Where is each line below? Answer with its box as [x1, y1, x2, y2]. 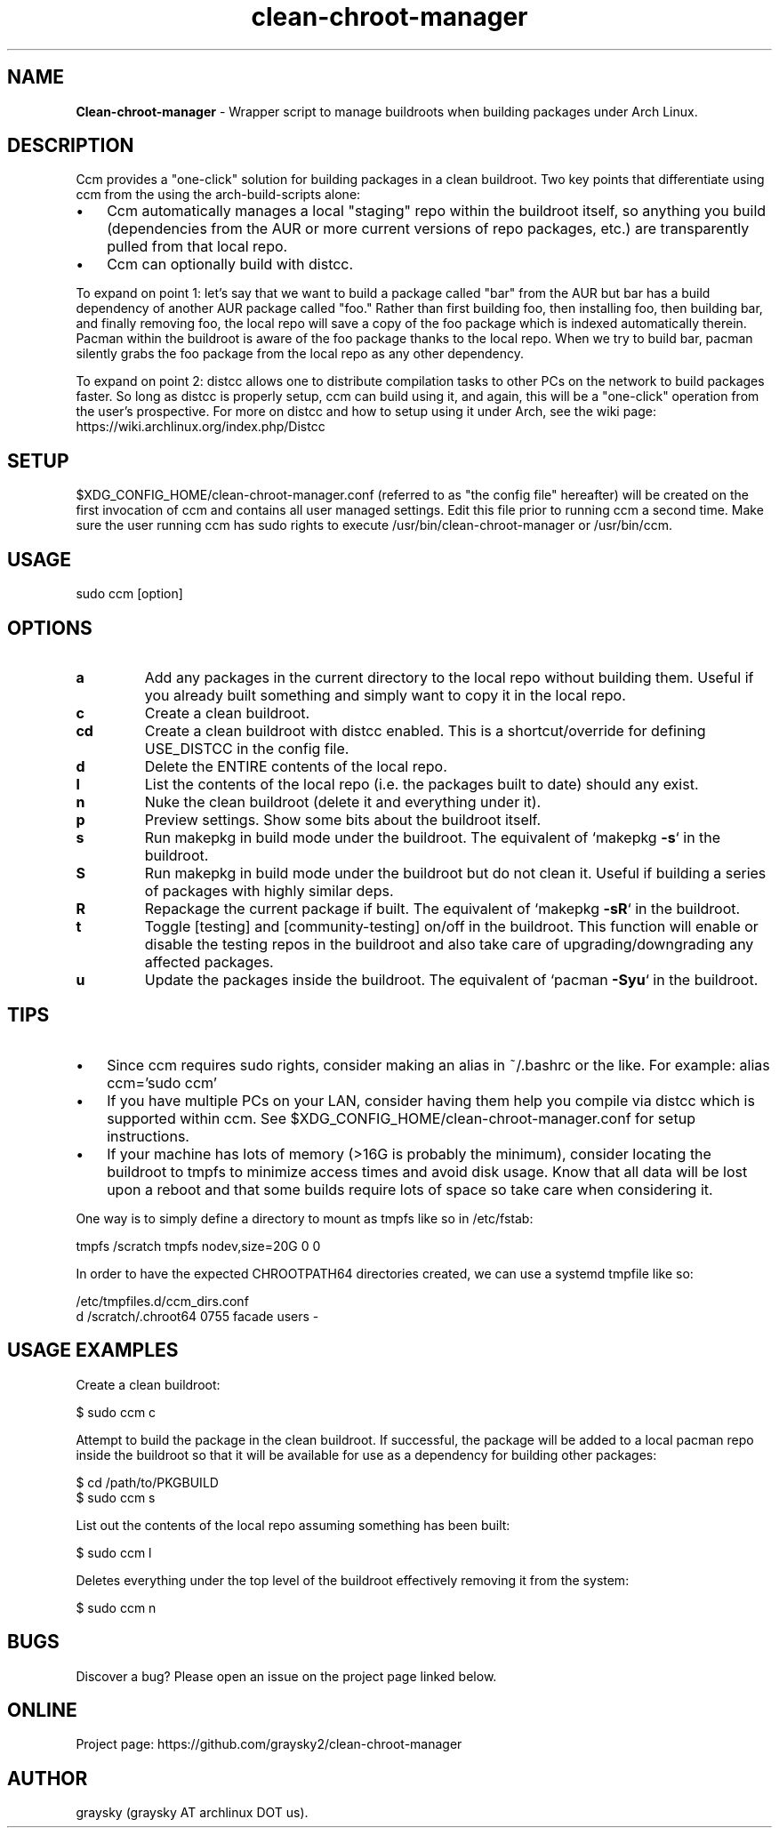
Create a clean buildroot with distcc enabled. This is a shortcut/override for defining [144, 721, 706, 740]
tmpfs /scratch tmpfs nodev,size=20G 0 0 [76, 1238, 321, 1254]
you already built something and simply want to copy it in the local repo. [144, 685, 626, 704]
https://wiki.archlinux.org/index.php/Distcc [76, 419, 325, 435]
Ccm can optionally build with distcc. [107, 255, 354, 274]
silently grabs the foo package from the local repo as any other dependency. [76, 346, 525, 362]
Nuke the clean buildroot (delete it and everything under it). [144, 792, 542, 811]
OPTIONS [7, 616, 92, 639]
